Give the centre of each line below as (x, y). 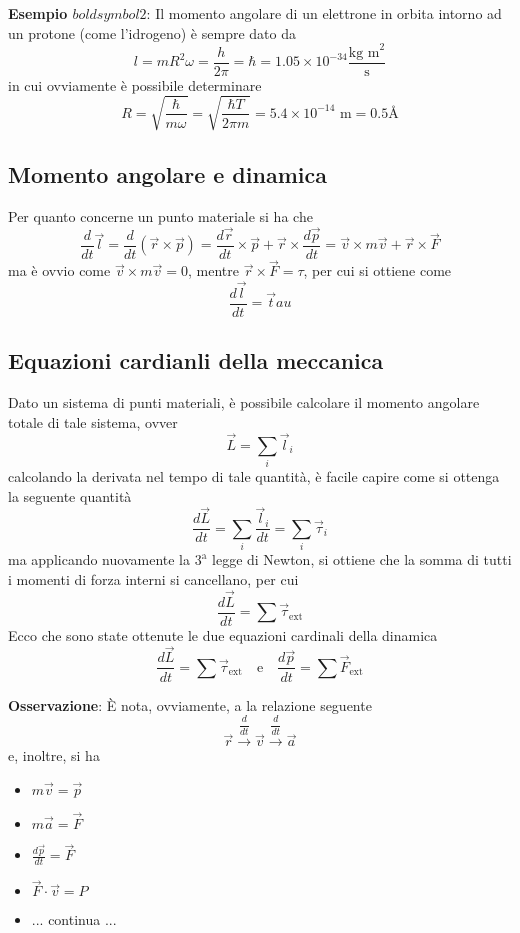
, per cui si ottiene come (377, 270)
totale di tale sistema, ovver (93, 421)
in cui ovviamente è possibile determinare (135, 84)
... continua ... (74, 919)
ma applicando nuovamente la (99, 559)
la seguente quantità (70, 495)
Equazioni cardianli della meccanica (196, 360)
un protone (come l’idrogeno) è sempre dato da (152, 32)
